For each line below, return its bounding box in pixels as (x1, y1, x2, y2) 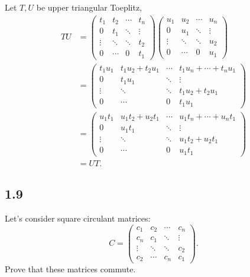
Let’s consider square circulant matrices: (5, 212, 151, 224)
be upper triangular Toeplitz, (36, 1, 142, 13)
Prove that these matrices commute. (5, 262, 136, 275)
